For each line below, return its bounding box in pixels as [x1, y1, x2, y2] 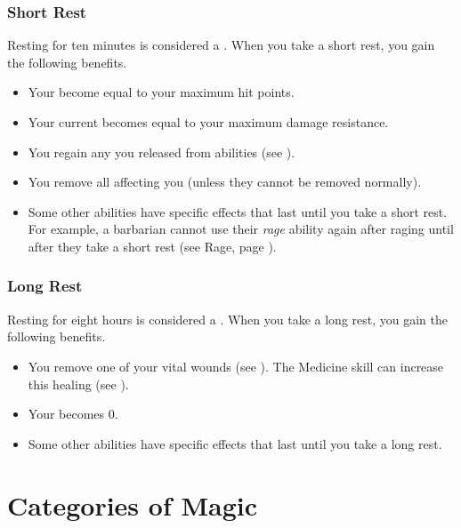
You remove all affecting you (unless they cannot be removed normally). [28, 172, 422, 191]
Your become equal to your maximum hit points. [28, 83, 295, 101]
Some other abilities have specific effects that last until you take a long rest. [28, 434, 442, 452]
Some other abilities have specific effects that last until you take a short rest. [28, 202, 448, 220]
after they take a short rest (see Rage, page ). [28, 236, 277, 255]
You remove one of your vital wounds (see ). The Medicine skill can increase [28, 356, 444, 375]
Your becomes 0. [28, 404, 118, 423]
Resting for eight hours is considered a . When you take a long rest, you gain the [7, 309, 448, 328]
